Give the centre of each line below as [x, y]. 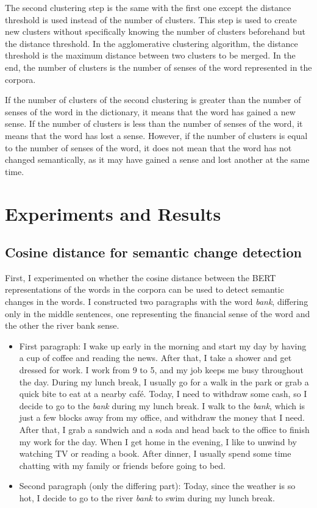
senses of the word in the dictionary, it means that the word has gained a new [150, 111]
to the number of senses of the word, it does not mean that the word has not [148, 147]
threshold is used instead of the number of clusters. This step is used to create [151, 19]
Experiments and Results [113, 213]
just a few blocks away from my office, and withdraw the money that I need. [162, 417]
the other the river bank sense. [62, 325]
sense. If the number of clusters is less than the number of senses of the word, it [154, 123]
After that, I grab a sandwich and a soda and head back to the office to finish [164, 430]
